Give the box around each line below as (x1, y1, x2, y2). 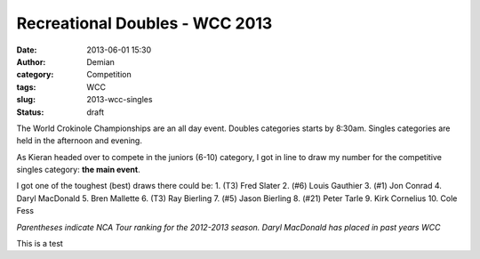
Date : (16, 45, 37, 55)
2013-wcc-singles (86, 94, 153, 105)
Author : (16, 56, 46, 67)
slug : (16, 94, 36, 105)
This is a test (16, 239, 64, 249)
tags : (16, 81, 36, 93)
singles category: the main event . (16, 165, 141, 175)
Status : (16, 107, 44, 117)
